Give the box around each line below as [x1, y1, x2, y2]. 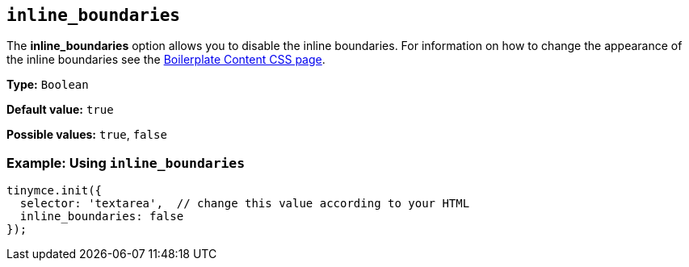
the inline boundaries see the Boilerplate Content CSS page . [6, 52, 326, 67]
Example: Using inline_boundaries [6, 154, 246, 171]
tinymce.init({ [6, 184, 103, 198]
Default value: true [6, 102, 114, 117]
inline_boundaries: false [19, 210, 184, 223]
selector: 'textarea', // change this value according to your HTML [19, 197, 470, 211]
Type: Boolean [6, 77, 89, 92]
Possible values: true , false [6, 127, 167, 142]
